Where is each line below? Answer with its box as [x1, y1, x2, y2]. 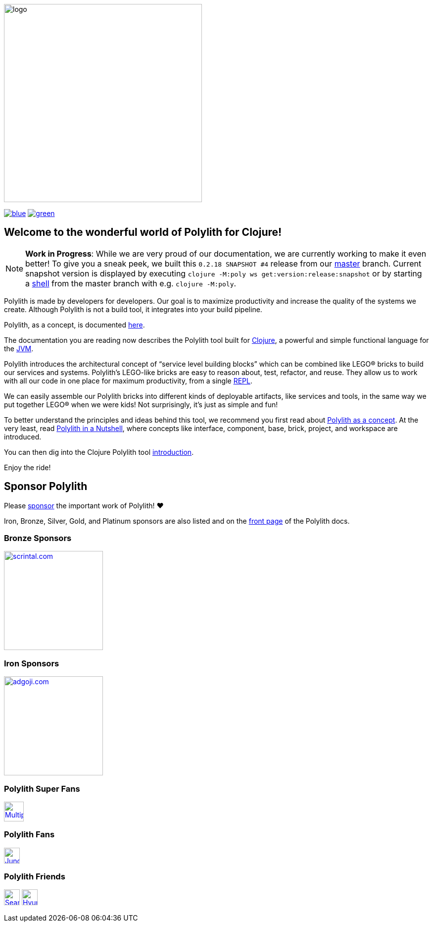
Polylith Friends [4, 872, 65, 882]
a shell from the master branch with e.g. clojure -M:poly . [25, 278, 237, 288]
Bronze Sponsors [4, 533, 72, 544]
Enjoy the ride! [4, 463, 51, 472]
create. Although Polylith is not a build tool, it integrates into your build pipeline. [4, 305, 262, 314]
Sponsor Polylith [4, 480, 88, 493]
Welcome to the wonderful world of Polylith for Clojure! [4, 226, 282, 239]
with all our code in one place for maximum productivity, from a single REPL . [4, 376, 252, 385]
